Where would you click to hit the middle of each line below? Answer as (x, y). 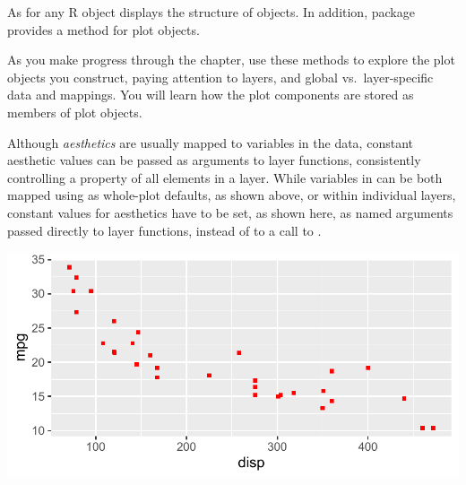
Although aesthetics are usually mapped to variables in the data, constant (210, 142)
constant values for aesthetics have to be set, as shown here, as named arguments (230, 212)
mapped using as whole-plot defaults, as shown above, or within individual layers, (232, 195)
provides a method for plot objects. (104, 29)
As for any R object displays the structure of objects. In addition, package (211, 12)
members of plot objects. (75, 112)
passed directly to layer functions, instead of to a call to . (164, 230)
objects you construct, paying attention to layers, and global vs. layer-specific (220, 77)
